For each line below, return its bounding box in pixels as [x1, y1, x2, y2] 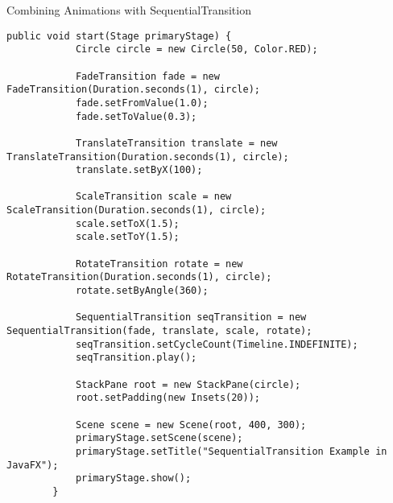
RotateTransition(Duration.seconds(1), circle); [6, 271, 272, 283]
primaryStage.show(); [75, 472, 192, 484]
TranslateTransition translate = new [75, 137, 278, 149]
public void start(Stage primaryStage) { [6, 30, 232, 42]
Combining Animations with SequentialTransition [6, 2, 251, 18]
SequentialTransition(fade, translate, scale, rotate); [6, 325, 312, 337]
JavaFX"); [6, 459, 59, 471]
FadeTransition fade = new [75, 70, 220, 82]
